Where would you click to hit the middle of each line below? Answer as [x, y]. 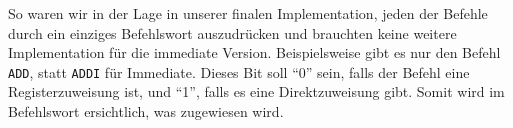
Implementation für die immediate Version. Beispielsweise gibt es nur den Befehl [254, 52]
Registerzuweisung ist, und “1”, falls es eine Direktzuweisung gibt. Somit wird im [256, 91]
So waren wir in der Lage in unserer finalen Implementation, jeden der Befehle [248, 13]
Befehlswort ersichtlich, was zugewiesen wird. [146, 111]
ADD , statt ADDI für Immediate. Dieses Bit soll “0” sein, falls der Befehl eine [239, 71]
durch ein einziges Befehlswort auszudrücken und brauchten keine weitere [232, 32]
